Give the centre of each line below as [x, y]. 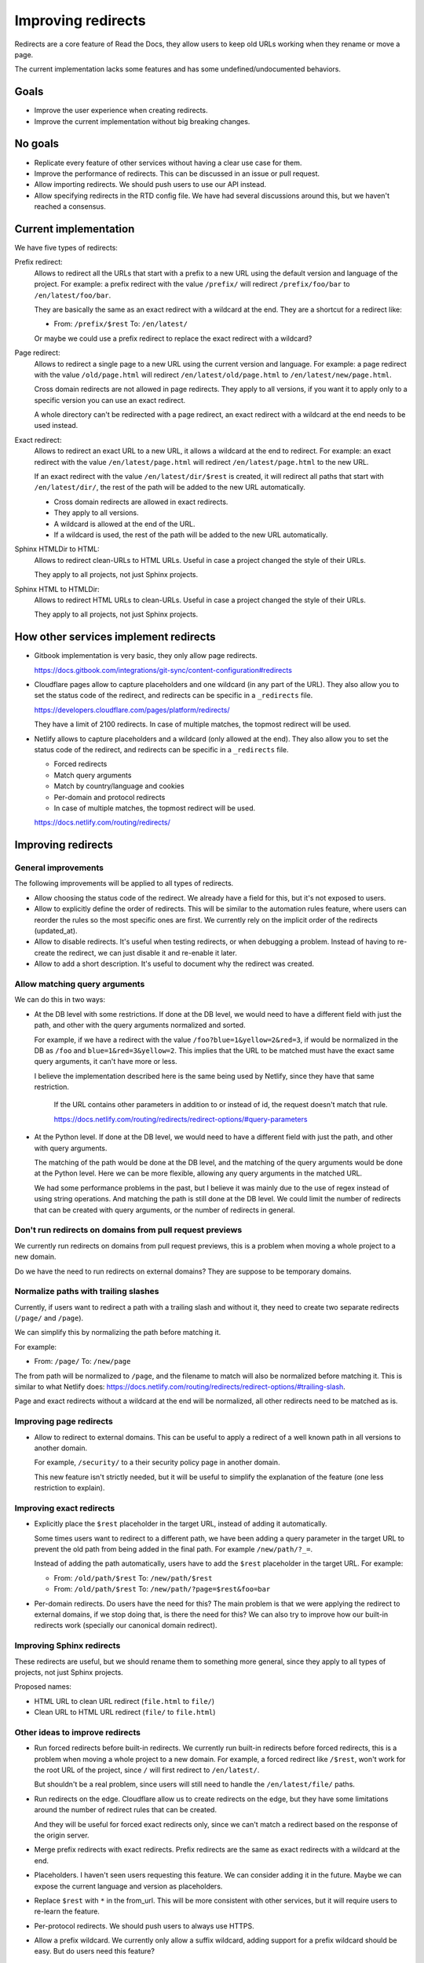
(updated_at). [56, 931]
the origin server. [62, 1835]
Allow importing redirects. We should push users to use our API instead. [150, 185]
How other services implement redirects [115, 637]
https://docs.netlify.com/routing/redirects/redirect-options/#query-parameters [181, 1119]
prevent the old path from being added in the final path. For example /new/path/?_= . [174, 1549]
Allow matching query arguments [80, 984]
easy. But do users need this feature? [94, 1951]
